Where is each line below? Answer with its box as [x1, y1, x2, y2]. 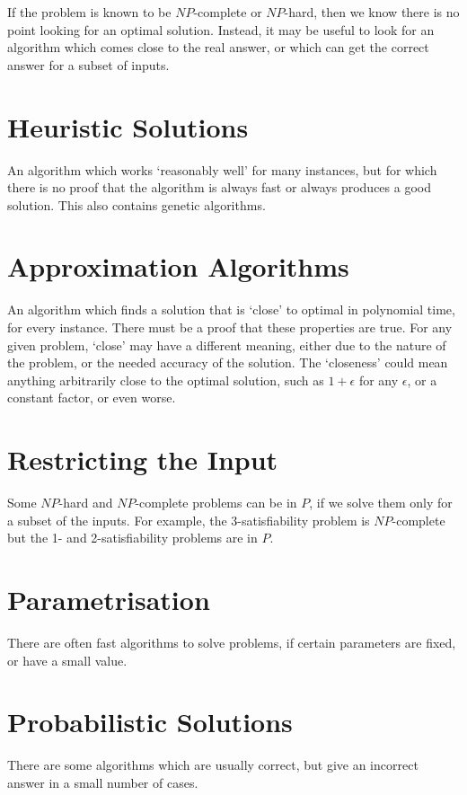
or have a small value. [7, 650, 128, 669]
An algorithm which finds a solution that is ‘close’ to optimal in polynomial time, [7, 300, 455, 319]
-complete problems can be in [135, 493, 297, 512]
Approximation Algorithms [7, 248, 349, 285]
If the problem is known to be [7, 3, 172, 21]
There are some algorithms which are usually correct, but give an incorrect [7, 755, 419, 774]
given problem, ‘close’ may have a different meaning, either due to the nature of [7, 335, 446, 354]
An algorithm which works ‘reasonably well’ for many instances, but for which [7, 160, 437, 179]
